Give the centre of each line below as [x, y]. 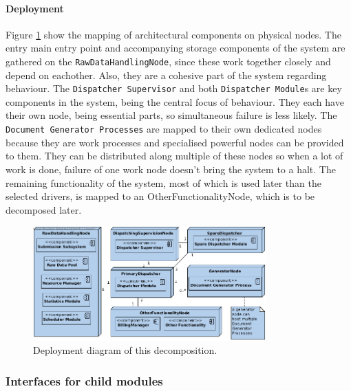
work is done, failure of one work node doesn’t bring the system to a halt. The [171, 169]
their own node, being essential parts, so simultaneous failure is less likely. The [171, 115]
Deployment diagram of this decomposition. [125, 350]
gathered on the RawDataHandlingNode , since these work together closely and [168, 61]
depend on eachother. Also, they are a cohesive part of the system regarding [166, 75]
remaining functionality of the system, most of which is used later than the [163, 182]
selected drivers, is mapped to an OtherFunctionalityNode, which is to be [160, 196]
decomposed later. [44, 209]
